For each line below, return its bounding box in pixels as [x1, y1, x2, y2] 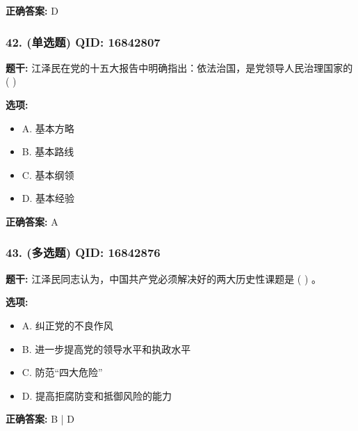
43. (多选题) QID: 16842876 [6, 244, 161, 261]
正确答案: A [6, 214, 58, 228]
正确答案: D [6, 3, 58, 17]
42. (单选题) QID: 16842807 [6, 33, 161, 50]
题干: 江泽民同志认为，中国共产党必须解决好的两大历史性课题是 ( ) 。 [6, 271, 322, 285]
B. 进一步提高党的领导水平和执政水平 [22, 341, 191, 356]
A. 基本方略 [22, 120, 74, 135]
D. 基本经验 [22, 191, 75, 205]
